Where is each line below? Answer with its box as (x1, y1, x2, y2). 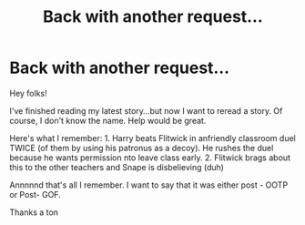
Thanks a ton (9, 207, 59, 218)
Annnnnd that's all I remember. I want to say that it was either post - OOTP (9, 179, 289, 190)
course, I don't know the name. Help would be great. (9, 115, 207, 126)
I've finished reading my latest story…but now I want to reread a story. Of (9, 105, 283, 116)
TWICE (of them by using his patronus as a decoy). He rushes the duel (9, 142, 274, 153)
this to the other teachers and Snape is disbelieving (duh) (9, 161, 225, 172)
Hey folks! (9, 87, 47, 98)
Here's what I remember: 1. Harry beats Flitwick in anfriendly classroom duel (9, 132, 296, 143)
